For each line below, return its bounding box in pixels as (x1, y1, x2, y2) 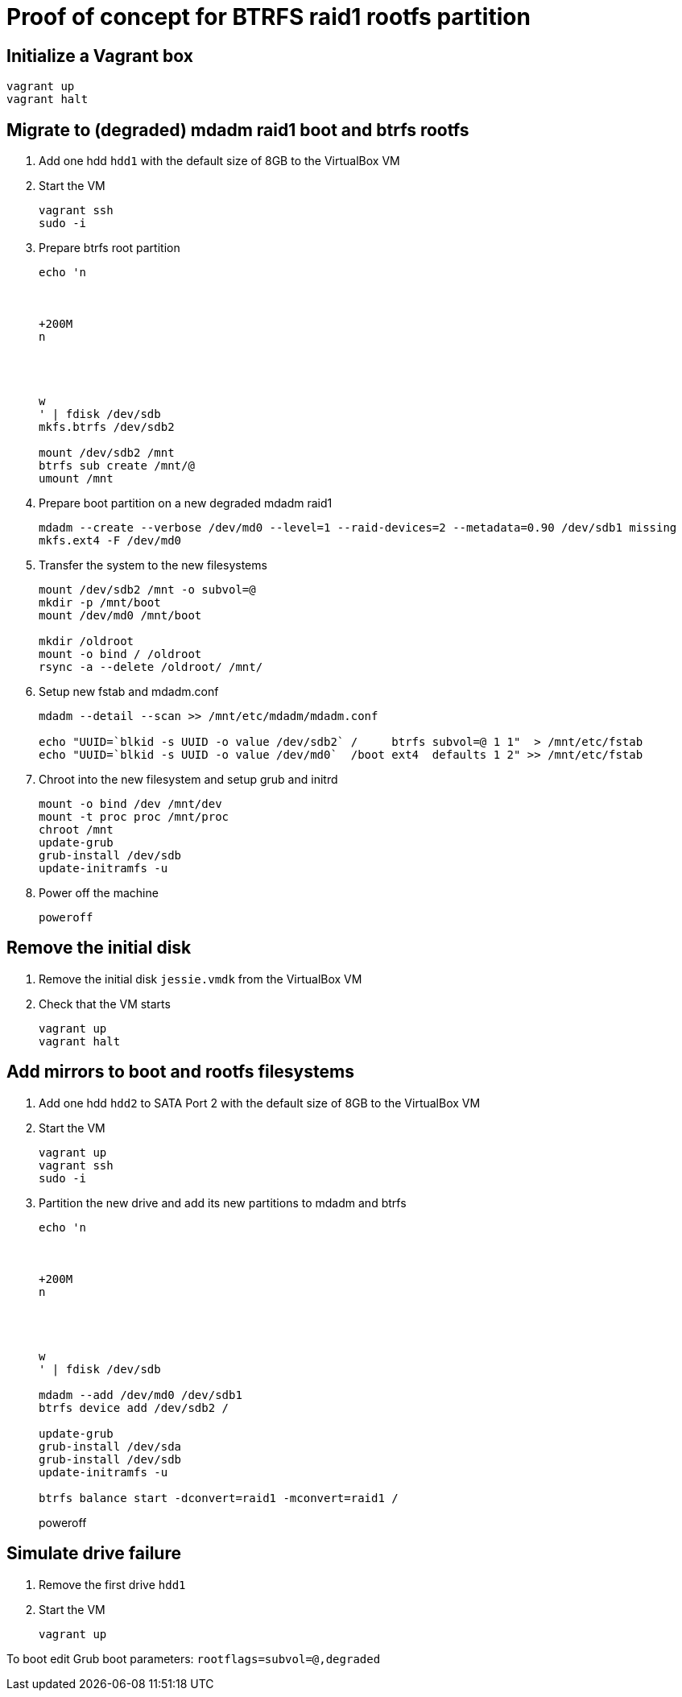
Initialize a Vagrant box (6, 45, 193, 66)
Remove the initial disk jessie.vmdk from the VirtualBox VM (39, 971, 362, 986)
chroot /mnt (39, 823, 114, 837)
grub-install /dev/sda (39, 1439, 182, 1453)
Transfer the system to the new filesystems (39, 558, 267, 573)
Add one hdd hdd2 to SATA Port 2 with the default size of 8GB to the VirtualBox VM (39, 1095, 481, 1110)
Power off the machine (39, 886, 159, 900)
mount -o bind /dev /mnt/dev (39, 797, 222, 811)
